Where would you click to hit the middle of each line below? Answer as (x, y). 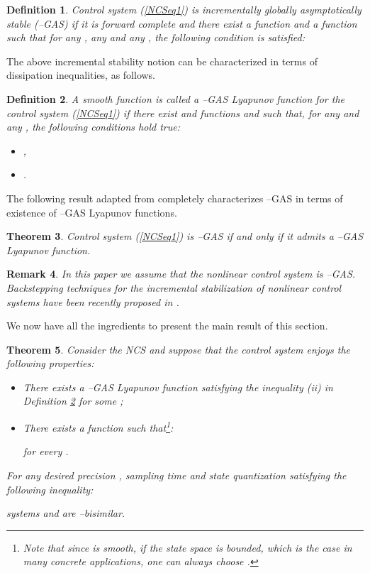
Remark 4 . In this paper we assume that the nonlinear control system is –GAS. (181, 274)
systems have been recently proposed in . (93, 301)
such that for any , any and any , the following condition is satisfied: (156, 37)
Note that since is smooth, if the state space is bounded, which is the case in (187, 547)
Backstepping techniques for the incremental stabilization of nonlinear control (174, 287)
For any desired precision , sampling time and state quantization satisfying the (176, 475)
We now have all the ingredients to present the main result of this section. (167, 326)
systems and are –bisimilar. (66, 513)
